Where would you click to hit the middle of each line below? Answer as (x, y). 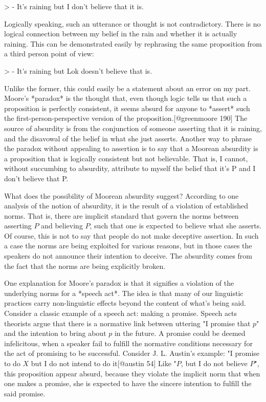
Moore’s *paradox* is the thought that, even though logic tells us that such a (126, 98)
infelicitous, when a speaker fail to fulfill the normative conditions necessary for (128, 343)
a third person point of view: (49, 54)
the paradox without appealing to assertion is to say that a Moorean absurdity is (131, 148)
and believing (62, 226)
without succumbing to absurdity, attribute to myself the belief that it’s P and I (130, 168)
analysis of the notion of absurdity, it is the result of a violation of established (126, 206)
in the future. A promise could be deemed (180, 333)
